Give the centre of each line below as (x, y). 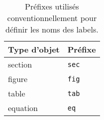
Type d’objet (34, 49)
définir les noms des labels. (52, 29)
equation (23, 108)
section (20, 64)
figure (18, 79)
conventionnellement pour (52, 18)
